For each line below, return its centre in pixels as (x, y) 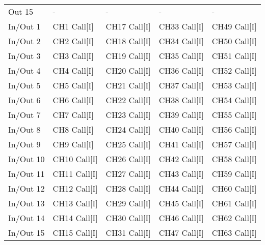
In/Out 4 (24, 70)
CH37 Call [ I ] (181, 85)
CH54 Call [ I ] (234, 100)
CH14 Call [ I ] (75, 218)
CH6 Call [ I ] (73, 100)
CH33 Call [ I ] (181, 26)
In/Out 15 (26, 233)
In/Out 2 (24, 41)
